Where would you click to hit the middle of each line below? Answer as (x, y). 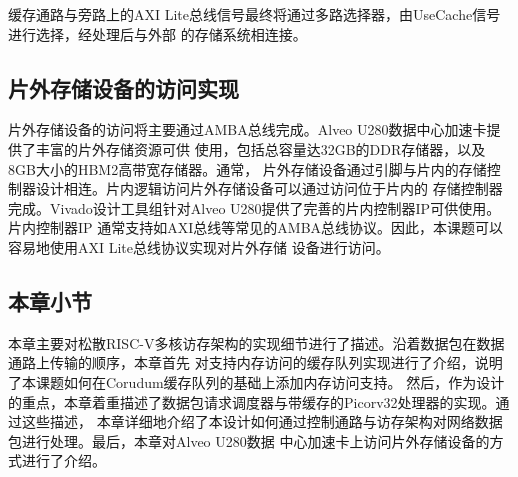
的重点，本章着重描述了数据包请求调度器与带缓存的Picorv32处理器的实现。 (252, 401)
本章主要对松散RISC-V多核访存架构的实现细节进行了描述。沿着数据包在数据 (256, 342)
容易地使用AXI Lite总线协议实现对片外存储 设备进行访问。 (199, 246)
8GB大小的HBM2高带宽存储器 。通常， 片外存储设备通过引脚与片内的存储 (247, 168)
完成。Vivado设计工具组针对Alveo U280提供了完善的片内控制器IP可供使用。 (254, 207)
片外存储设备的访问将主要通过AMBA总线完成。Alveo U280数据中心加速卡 (247, 129)
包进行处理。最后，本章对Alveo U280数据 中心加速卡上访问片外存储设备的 (249, 440)
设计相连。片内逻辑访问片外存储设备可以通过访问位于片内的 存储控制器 (269, 188)
